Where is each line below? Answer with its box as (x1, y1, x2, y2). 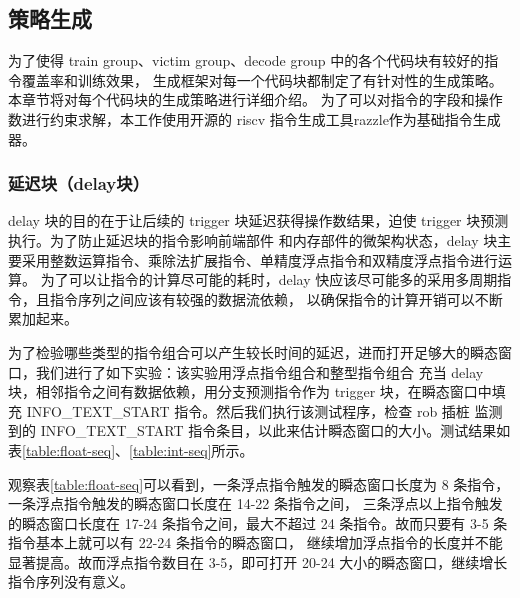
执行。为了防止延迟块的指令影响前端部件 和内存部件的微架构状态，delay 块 (8, 229, 498, 250)
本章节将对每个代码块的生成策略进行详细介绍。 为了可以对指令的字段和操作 (8, 89, 503, 110)
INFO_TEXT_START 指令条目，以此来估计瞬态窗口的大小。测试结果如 (40, 420, 511, 441)
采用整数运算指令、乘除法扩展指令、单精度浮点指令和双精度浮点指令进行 (21, 249, 498, 270)
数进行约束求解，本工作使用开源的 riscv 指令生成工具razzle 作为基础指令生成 (8, 108, 501, 129)
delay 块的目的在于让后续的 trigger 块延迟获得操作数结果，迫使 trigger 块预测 (8, 210, 509, 231)
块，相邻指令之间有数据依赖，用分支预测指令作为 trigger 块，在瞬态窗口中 (8, 381, 492, 402)
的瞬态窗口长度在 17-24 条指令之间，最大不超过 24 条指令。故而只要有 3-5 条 (8, 512, 508, 533)
